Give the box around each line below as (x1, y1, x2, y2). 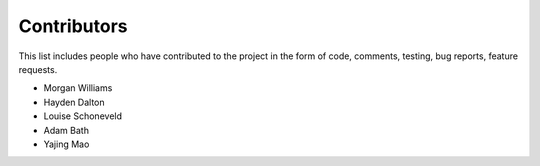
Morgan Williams (43, 82, 113, 94)
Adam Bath (43, 124, 90, 136)
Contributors (18, 15, 129, 37)
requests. (18, 63, 58, 75)
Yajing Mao (43, 138, 90, 150)
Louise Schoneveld (43, 110, 123, 122)
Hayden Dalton (43, 96, 105, 108)
